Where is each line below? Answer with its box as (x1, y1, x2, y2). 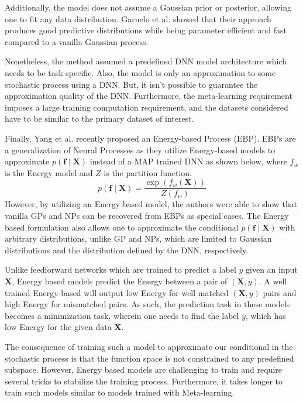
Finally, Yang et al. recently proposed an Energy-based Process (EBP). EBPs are (5, 132, 296, 144)
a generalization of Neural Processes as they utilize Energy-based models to (5, 143, 276, 156)
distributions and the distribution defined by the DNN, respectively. (5, 243, 249, 256)
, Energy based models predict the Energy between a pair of (12, 274, 228, 287)
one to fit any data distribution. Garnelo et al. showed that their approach (5, 12, 271, 25)
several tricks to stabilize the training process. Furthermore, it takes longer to (5, 374, 283, 387)
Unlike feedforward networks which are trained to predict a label (5, 263, 236, 276)
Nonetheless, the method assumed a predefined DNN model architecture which (5, 55, 287, 67)
